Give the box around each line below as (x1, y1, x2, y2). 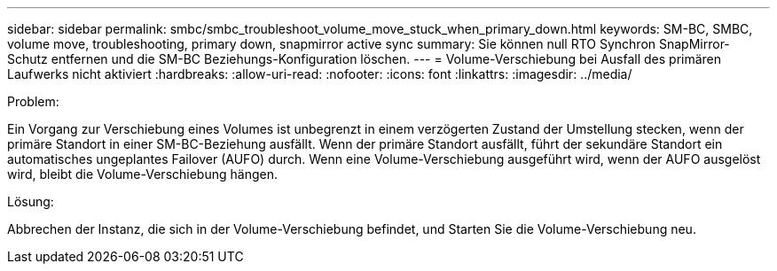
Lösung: (7, 194, 54, 209)
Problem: (7, 94, 59, 109)
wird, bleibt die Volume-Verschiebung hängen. (7, 166, 278, 182)
